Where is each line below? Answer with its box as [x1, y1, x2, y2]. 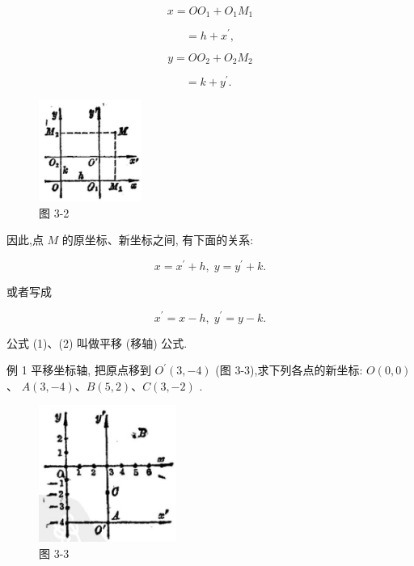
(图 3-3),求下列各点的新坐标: [215, 361, 363, 378]
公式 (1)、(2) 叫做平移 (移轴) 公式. [6, 334, 188, 351]
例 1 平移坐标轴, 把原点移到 [6, 361, 151, 378]
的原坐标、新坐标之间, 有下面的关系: [61, 231, 254, 248]
